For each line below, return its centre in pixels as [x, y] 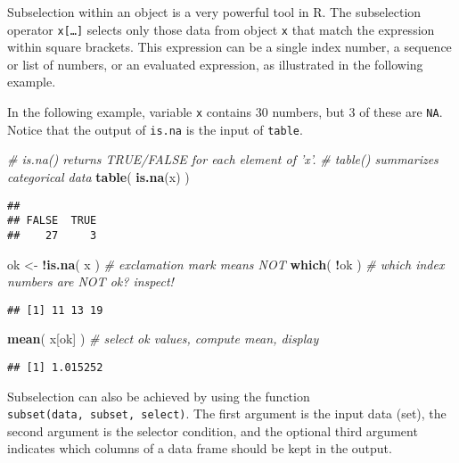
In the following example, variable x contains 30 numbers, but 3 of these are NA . [225, 112]
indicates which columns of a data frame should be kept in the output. [200, 448]
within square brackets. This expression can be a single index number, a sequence [229, 47]
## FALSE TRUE [52, 221]
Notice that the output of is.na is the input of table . [155, 129]
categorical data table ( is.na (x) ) [98, 176]
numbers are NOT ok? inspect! [90, 281]
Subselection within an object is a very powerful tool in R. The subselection [214, 12]
